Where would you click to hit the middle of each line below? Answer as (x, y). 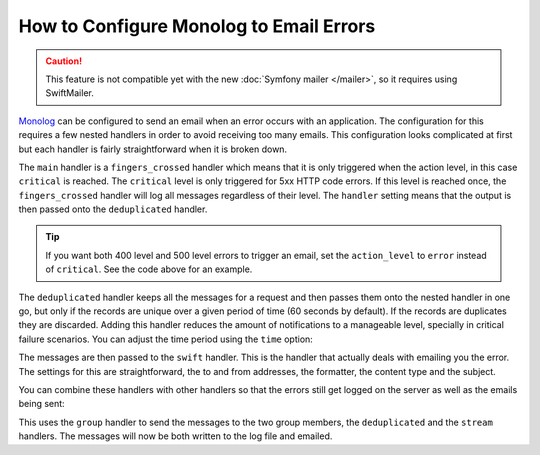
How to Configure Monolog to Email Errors (197, 26)
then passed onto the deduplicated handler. (113, 209)
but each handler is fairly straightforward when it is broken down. (153, 149)
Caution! (64, 61)
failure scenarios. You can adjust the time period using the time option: (166, 339)
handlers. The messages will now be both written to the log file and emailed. (175, 436)
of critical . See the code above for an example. (149, 269)
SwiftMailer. (69, 93)
